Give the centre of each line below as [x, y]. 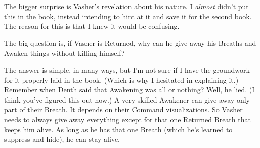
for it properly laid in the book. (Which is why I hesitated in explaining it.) [121, 80]
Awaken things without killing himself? [64, 53]
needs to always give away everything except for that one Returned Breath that [127, 119]
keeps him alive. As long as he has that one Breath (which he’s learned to [118, 129]
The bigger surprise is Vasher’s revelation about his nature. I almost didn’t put [126, 6]
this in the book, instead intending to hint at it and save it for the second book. [128, 16]
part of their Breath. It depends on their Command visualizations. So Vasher [123, 109]
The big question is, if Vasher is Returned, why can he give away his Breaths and [130, 43]
